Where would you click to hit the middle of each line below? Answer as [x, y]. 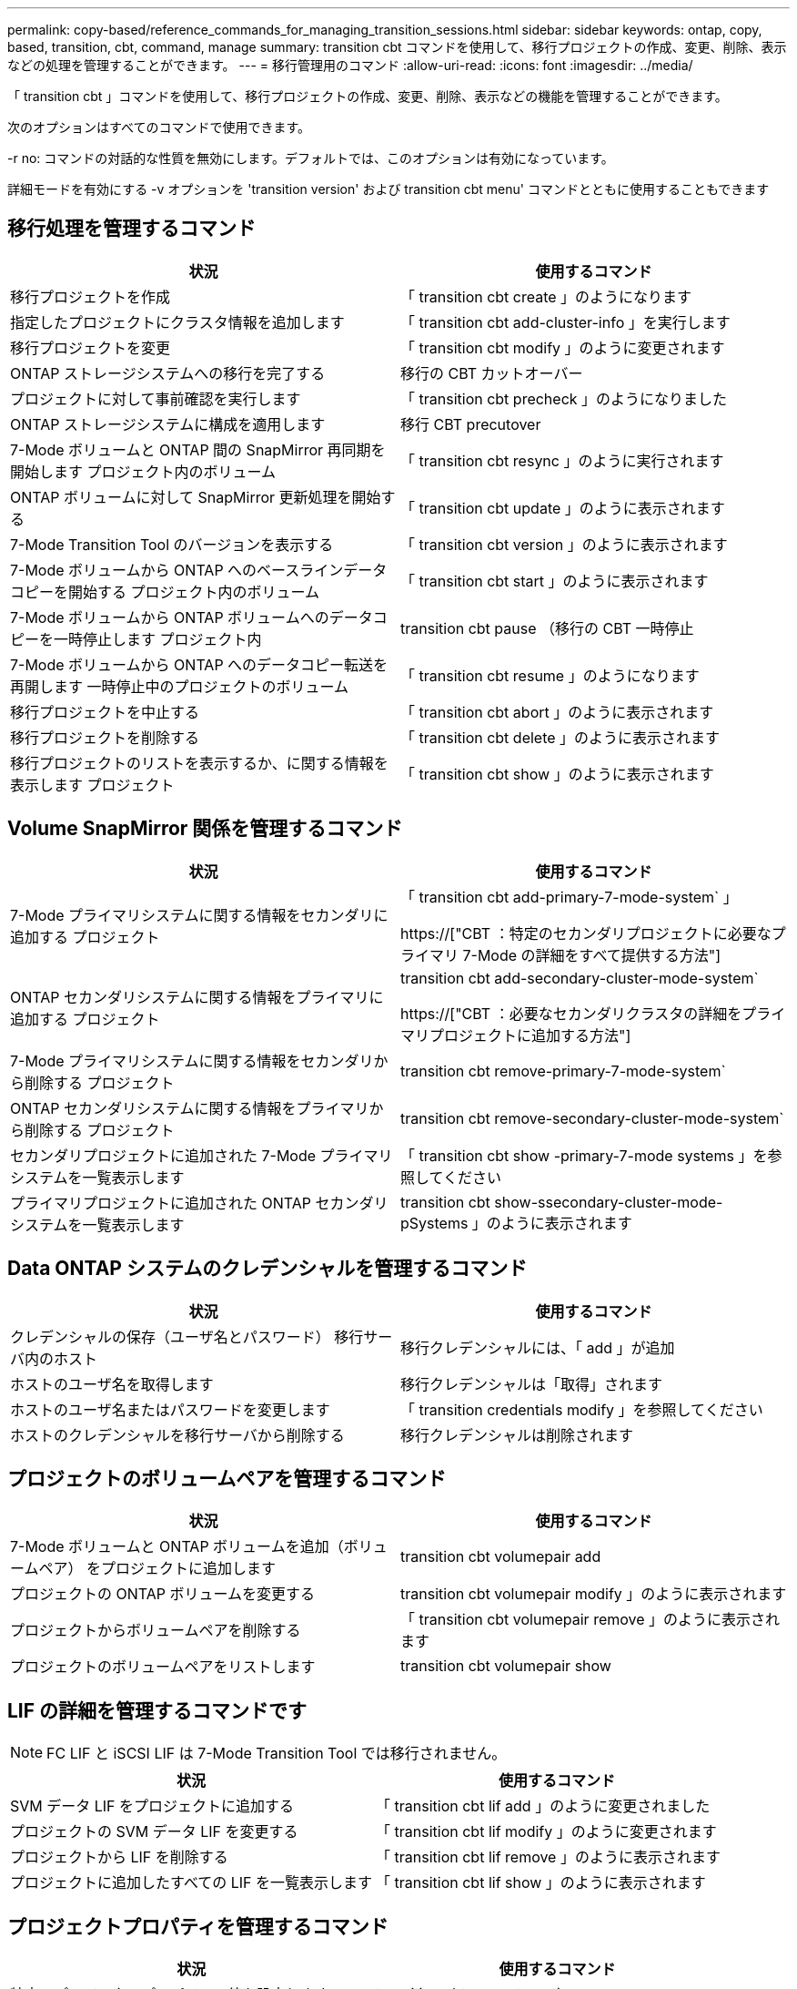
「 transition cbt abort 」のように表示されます [557, 712]
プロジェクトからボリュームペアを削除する [156, 1631]
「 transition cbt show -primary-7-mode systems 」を [584, 1155]
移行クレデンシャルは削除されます [517, 1435]
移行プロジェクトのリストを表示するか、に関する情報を [199, 763]
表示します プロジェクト [92, 785]
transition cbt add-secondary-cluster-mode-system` [580, 978]
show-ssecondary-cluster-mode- [609, 1202]
